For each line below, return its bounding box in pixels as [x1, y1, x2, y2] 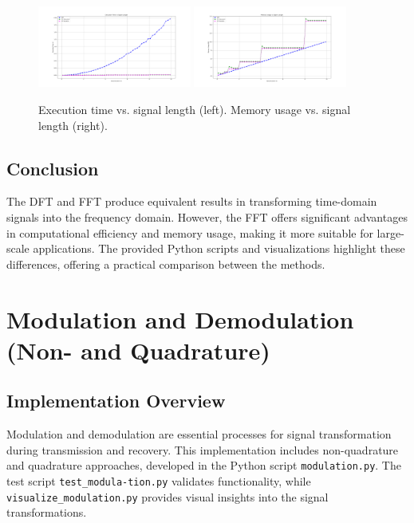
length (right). [38, 116, 108, 133]
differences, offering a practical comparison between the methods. [6, 255, 325, 272]
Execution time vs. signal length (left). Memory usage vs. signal [38, 100, 351, 117]
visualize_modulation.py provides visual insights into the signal [6, 488, 329, 505]
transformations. [6, 504, 87, 521]
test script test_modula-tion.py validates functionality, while [6, 472, 311, 489]
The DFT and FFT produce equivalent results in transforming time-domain [6, 193, 377, 210]
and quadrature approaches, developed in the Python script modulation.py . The [6, 457, 401, 474]
